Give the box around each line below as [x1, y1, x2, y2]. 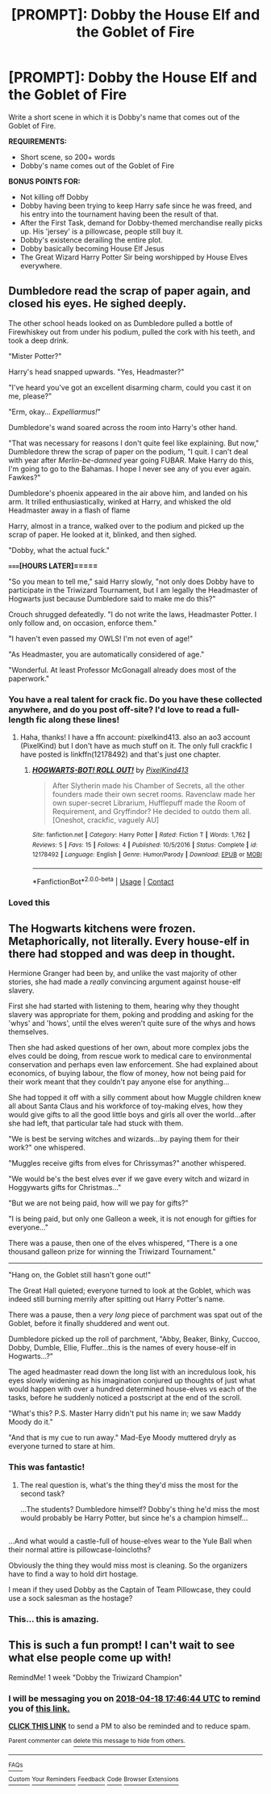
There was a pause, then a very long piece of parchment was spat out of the [8, 1310, 263, 1319]
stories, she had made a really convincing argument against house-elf [8, 977, 241, 987]
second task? [19, 1488, 65, 1498]
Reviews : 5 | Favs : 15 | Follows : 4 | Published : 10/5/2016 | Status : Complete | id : [31, 841, 258, 849]
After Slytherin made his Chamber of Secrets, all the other [52, 781, 245, 791]
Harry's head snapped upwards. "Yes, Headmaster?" [8, 366, 185, 377]
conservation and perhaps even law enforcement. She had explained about [8, 1060, 258, 1070]
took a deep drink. [8, 336, 69, 345]
